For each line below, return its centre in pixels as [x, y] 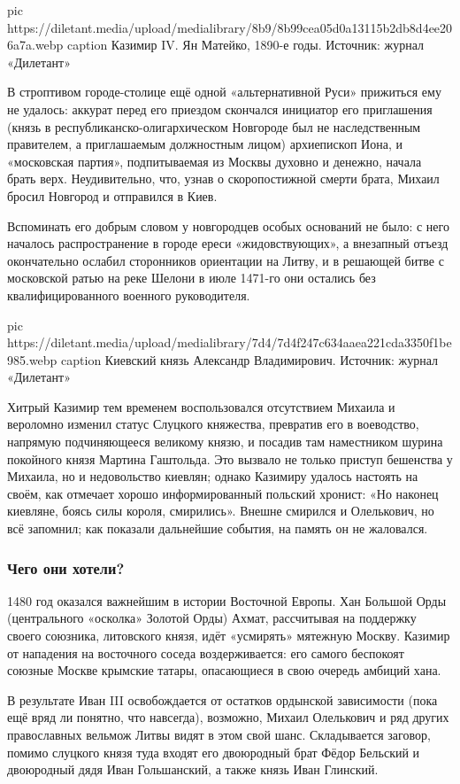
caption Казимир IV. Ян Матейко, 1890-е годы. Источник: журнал [245, 45]
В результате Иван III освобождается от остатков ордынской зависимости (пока [222, 699]
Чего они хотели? [66, 567]
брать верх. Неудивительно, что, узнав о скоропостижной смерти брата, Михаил [223, 179]
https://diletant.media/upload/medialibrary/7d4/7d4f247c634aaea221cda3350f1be [230, 342]
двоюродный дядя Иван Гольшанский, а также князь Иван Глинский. [193, 769]
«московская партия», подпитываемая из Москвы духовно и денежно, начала [215, 161]
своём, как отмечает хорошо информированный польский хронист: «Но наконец [223, 493]
